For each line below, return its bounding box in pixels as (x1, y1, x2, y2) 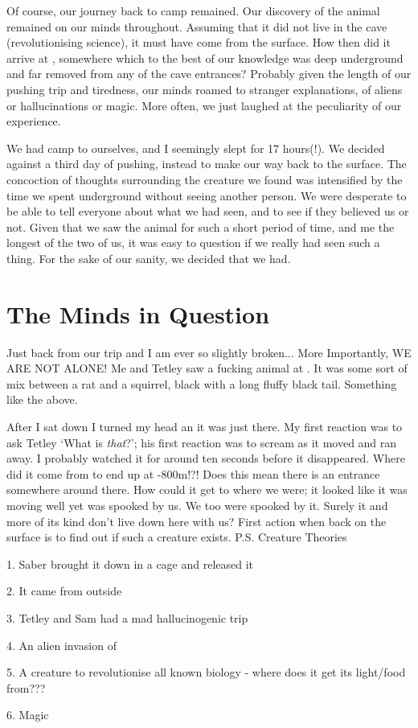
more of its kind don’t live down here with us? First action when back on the (6, 512, 387, 529)
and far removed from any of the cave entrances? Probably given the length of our (6, 65, 412, 82)
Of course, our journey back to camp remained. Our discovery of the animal (6, 2, 380, 19)
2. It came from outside (6, 582, 122, 599)
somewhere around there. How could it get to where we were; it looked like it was (6, 481, 408, 498)
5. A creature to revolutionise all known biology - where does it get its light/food (6, 664, 406, 681)
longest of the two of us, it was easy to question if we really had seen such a (6, 234, 380, 251)
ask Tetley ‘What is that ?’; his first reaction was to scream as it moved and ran (6, 434, 397, 450)
